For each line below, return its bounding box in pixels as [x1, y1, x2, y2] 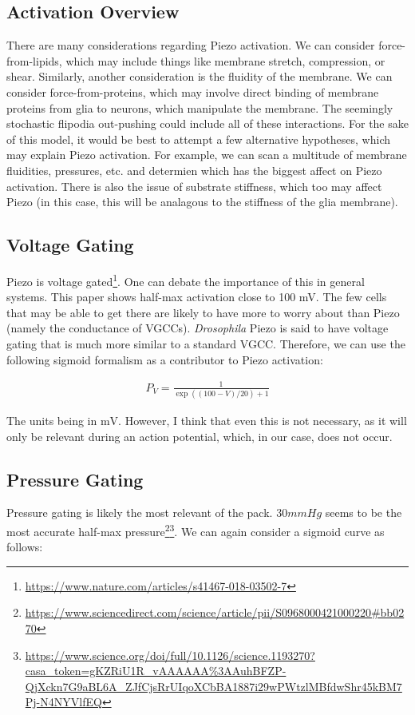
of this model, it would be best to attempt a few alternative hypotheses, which [6, 130, 390, 147]
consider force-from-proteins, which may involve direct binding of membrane [6, 83, 379, 100]
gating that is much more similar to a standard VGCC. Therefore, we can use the [6, 335, 405, 352]
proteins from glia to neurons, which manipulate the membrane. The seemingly [6, 99, 393, 116]
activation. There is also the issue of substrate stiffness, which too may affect [6, 177, 382, 194]
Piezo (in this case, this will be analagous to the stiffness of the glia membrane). [6, 193, 398, 210]
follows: [6, 538, 43, 555]
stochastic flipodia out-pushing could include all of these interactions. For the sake [6, 115, 409, 132]
